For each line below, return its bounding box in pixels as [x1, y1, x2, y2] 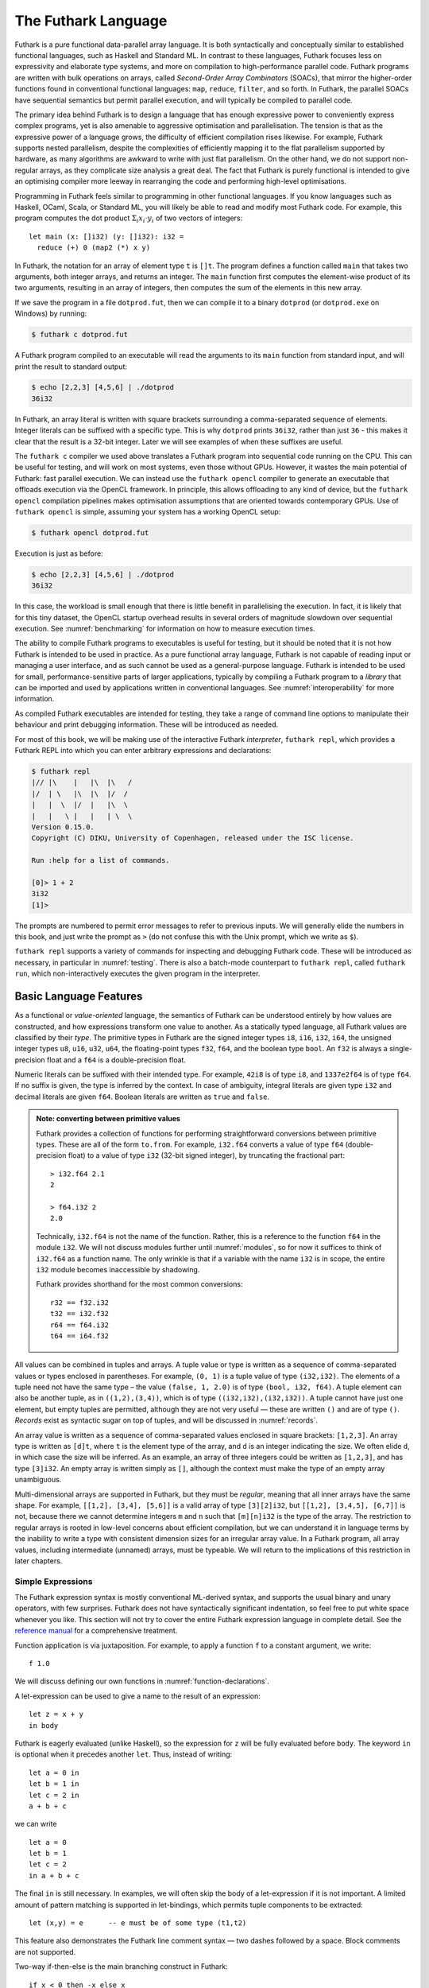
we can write [14, 1819, 57, 1829]
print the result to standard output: [14, 362, 127, 371]
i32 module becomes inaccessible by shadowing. [36, 1264, 200, 1274]
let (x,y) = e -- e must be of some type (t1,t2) [29, 1919, 247, 1928]
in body [29, 1721, 59, 1730]
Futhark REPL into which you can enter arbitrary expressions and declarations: [14, 746, 272, 755]
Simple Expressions [14, 1575, 93, 1586]
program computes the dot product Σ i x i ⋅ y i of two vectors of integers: [14, 213, 243, 225]
